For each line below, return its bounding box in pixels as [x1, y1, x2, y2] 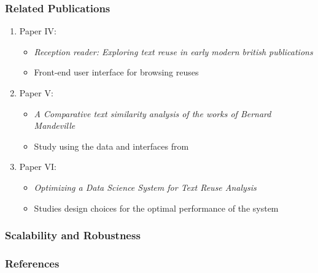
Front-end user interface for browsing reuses [34, 66, 199, 79]
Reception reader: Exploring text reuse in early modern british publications [34, 45, 313, 58]
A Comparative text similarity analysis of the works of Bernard [34, 107, 271, 120]
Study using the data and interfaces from [34, 139, 189, 152]
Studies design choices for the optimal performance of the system [34, 201, 279, 214]
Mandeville [34, 119, 76, 132]
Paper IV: [19, 25, 56, 37]
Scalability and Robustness [5, 228, 141, 243]
